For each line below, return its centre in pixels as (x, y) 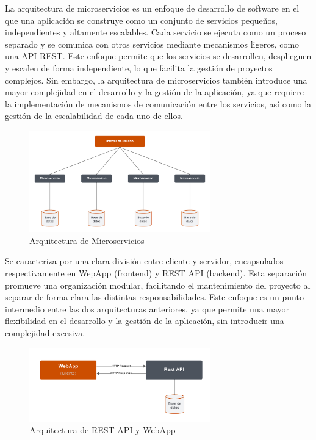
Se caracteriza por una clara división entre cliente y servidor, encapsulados (144, 261)
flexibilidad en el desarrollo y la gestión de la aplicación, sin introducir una (145, 321)
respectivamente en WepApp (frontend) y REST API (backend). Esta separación (156, 273)
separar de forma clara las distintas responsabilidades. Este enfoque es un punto (154, 297)
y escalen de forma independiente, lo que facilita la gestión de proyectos (139, 67)
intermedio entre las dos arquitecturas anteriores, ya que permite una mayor (147, 308)
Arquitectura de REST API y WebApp (102, 430)
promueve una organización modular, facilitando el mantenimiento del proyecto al (158, 285)
